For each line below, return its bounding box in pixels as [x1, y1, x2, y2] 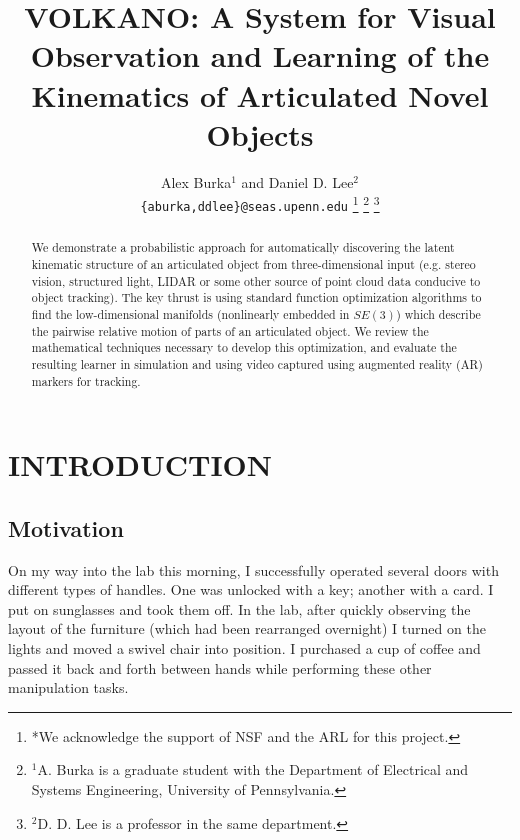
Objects [206, 113, 314, 154]
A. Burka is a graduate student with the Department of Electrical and [37, 759, 469, 780]
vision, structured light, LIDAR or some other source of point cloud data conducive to [31, 272, 481, 289]
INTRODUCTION [8, 444, 273, 485]
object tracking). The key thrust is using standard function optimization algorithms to [31, 289, 482, 306]
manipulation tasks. [8, 677, 129, 698]
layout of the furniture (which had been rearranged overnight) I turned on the [8, 618, 486, 639]
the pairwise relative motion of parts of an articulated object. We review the [31, 322, 429, 339]
